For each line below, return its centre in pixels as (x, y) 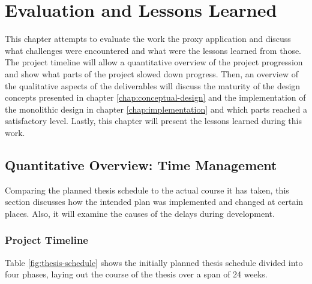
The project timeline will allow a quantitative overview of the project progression (154, 62)
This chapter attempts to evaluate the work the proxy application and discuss (148, 39)
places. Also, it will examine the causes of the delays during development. (140, 213)
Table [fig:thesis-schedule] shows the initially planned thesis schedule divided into (154, 262)
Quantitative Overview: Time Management (141, 164)
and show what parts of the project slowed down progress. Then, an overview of (152, 73)
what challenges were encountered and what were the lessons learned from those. (153, 50)
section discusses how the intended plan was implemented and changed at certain (154, 202)
